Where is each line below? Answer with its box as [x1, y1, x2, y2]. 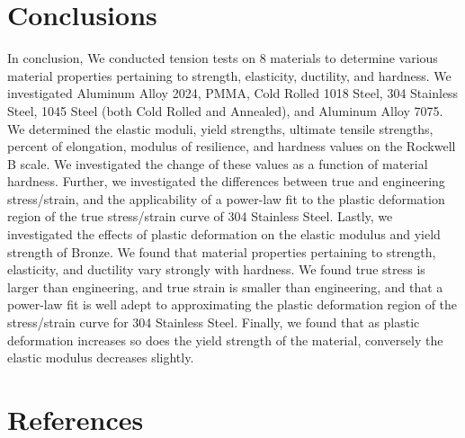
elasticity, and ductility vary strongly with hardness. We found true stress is [7, 260, 425, 279]
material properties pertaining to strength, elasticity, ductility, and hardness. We [7, 66, 452, 85]
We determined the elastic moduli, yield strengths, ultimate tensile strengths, [7, 119, 434, 138]
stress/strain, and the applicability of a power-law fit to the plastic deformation [7, 189, 445, 208]
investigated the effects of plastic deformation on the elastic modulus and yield [7, 225, 441, 244]
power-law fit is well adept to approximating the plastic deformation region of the [7, 295, 458, 314]
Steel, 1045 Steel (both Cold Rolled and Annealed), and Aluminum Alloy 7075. [7, 101, 443, 120]
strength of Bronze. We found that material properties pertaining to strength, [7, 242, 436, 261]
